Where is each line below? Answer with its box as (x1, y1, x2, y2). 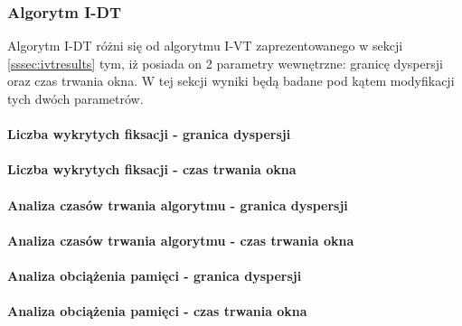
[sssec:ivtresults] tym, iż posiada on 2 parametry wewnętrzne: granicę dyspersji (7, 53, 443, 72)
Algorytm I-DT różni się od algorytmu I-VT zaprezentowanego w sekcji (7, 36, 403, 55)
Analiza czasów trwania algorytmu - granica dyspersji (7, 195, 348, 214)
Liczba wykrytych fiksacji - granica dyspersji (7, 125, 291, 144)
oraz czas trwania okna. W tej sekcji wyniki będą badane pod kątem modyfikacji (7, 71, 455, 90)
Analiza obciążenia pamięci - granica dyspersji (7, 265, 302, 284)
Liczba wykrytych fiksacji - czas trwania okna (7, 160, 297, 179)
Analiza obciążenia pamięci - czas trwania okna (7, 302, 307, 321)
